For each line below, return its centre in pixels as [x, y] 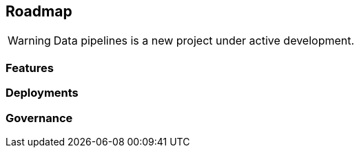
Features [30, 68]
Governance [39, 118]
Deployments [42, 93]
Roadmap [39, 11]
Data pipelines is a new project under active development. [204, 41]
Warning [29, 41]
